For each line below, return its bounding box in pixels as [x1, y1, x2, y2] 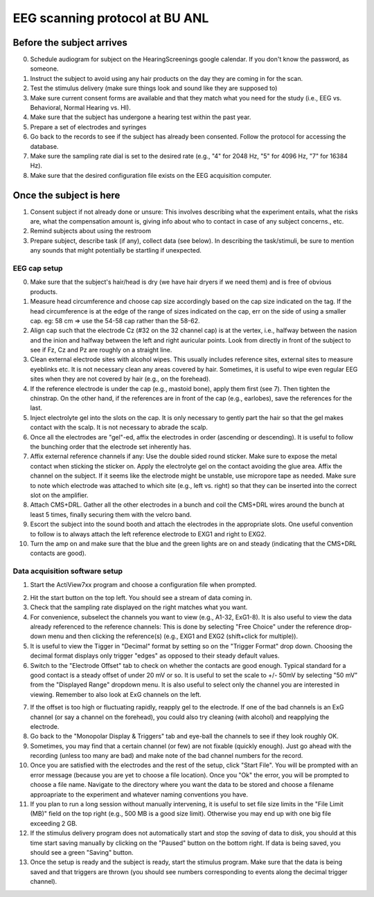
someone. [30, 64, 59, 73]
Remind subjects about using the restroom [30, 227, 152, 235]
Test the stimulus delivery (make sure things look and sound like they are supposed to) [30, 84, 278, 93]
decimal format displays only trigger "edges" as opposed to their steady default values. [30, 651, 280, 660]
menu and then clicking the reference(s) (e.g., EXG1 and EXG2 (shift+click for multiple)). [47, 632, 298, 640]
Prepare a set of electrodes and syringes [30, 123, 147, 131]
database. [30, 142, 59, 150]
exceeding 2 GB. [30, 819, 78, 827]
